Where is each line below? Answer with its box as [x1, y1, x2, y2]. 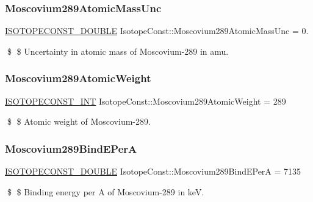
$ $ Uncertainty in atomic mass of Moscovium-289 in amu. [7, 44, 229, 57]
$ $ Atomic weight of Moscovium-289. [7, 115, 151, 128]
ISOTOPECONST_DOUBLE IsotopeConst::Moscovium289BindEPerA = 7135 [5, 165, 301, 178]
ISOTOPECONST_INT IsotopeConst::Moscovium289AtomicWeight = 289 [5, 94, 286, 107]
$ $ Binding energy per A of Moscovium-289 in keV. [7, 185, 204, 198]
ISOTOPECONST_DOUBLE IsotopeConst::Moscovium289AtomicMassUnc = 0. [5, 24, 309, 37]
